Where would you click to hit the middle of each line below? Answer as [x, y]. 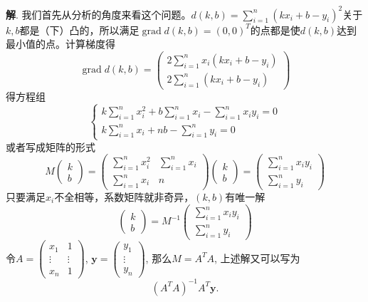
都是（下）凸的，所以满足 [79, 30]
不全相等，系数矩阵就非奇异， [124, 196]
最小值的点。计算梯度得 [61, 44]
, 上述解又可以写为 [257, 257]
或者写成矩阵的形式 [51, 146]
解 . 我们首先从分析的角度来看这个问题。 [99, 14]
